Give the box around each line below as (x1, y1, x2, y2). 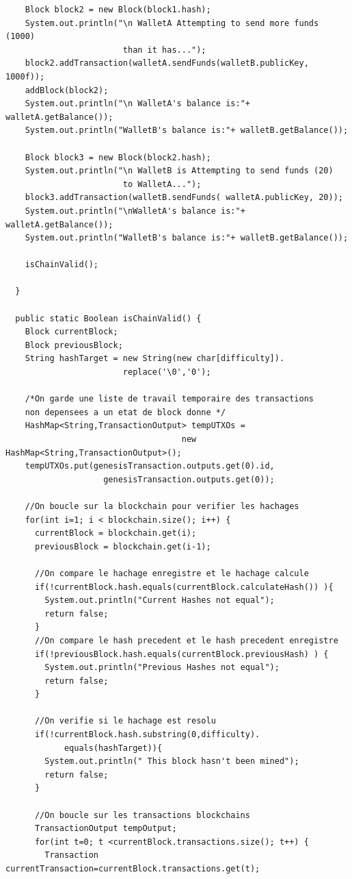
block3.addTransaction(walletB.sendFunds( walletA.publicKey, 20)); (25, 193, 343, 203)
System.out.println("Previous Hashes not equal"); (44, 663, 280, 673)
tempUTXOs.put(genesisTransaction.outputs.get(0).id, (25, 461, 275, 471)
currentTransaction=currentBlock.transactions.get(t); (5, 864, 260, 874)
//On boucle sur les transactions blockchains (34, 810, 250, 820)
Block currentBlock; (25, 327, 118, 337)
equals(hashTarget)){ (64, 743, 163, 753)
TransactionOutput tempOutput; (34, 824, 177, 834)
